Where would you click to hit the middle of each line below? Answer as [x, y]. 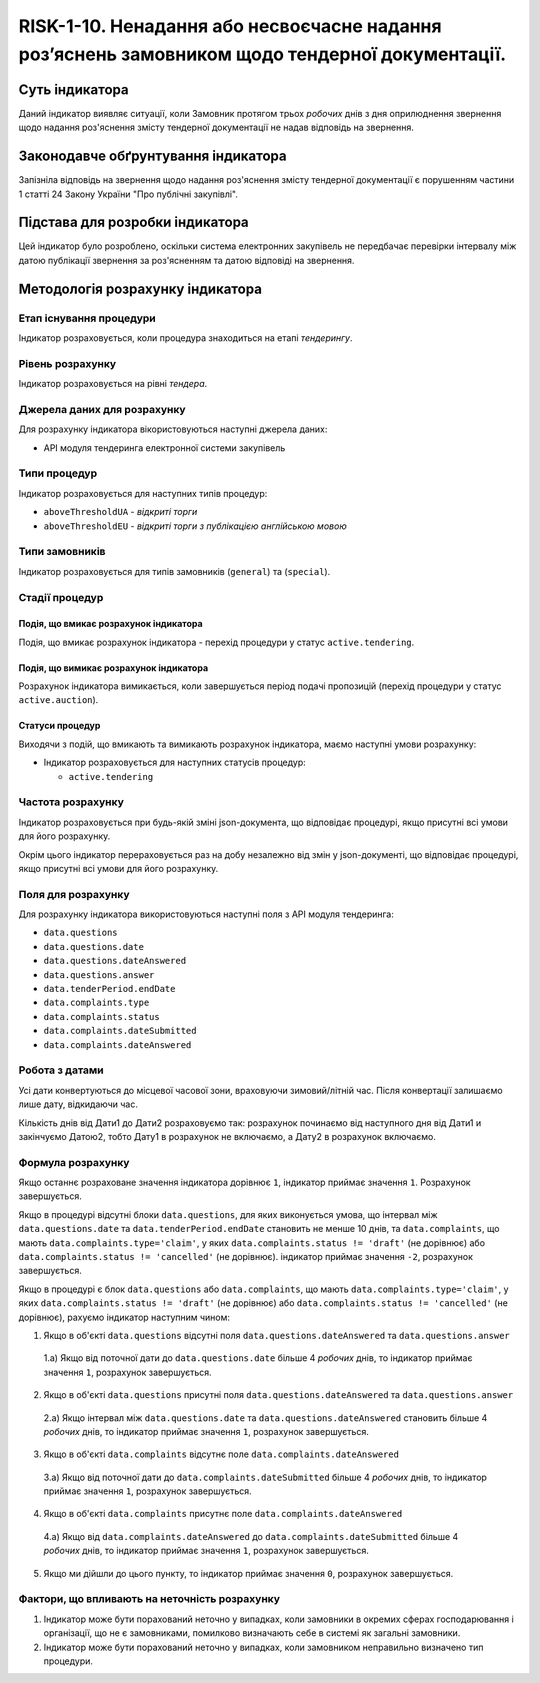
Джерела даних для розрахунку [102, 409]
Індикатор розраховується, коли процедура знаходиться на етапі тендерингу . [186, 338]
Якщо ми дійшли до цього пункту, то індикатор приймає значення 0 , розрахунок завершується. [248, 1573]
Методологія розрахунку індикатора [140, 288]
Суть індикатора [73, 89]
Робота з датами [61, 1070]
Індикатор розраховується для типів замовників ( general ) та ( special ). [174, 571]
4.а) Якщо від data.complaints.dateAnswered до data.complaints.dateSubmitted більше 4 [251, 1536]
